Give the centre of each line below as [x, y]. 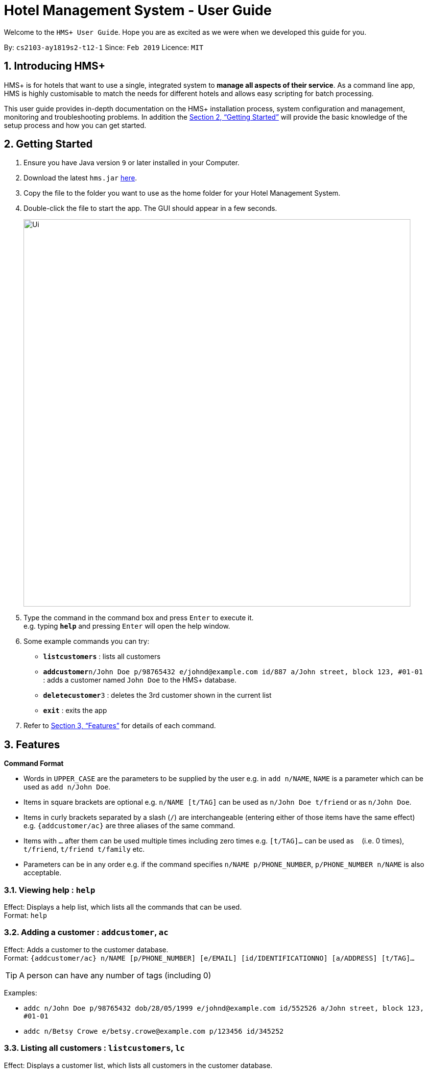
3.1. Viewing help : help [50, 890]
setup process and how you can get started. [75, 125]
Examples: [21, 993]
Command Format [34, 764]
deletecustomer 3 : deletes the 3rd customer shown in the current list [157, 695]
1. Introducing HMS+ [55, 66]
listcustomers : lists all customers [102, 657]
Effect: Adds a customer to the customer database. [86, 949]
